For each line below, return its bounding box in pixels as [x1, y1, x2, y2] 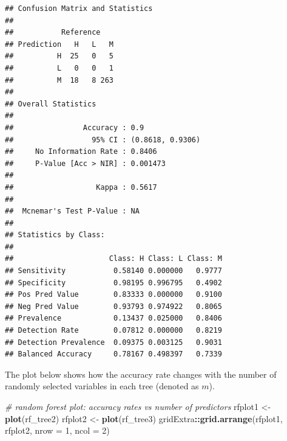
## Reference [5, 28, 101, 37]
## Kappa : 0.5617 [5, 182, 157, 192]
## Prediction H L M [5, 40, 113, 49]
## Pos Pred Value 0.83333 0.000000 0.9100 [5, 290, 222, 299]
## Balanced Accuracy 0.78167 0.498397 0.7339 [5, 350, 222, 359]
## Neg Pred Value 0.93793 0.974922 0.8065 [5, 302, 222, 311]
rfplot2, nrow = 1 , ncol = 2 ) [5, 424, 110, 437]
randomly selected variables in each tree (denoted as [5, 380, 199, 392]
